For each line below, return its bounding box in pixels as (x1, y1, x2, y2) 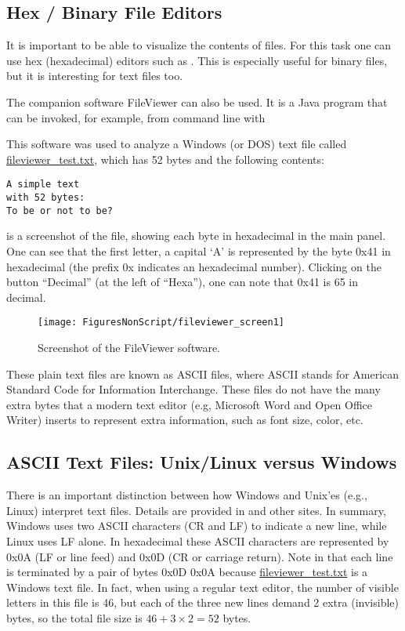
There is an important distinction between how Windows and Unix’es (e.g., (6, 487, 367, 503)
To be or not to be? (6, 205, 114, 216)
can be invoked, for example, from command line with (6, 109, 266, 125)
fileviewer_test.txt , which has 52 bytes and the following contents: (6, 150, 324, 167)
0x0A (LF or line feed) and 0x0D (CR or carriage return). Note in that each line (6, 548, 393, 564)
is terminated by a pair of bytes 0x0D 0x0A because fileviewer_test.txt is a (6, 564, 368, 580)
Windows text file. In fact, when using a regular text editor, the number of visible (6, 578, 399, 595)
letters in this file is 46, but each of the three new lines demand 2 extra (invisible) (6, 594, 399, 611)
